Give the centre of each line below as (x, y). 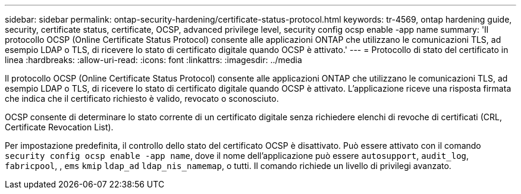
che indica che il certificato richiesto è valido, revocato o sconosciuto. (142, 98)
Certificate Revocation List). (59, 127)
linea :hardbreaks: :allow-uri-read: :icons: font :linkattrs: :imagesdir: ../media (153, 60)
